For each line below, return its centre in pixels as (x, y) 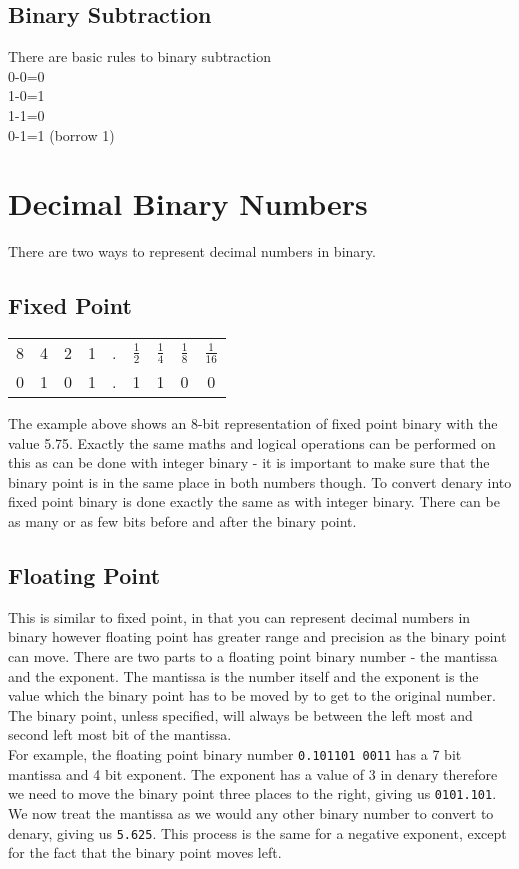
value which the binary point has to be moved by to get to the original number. (252, 695)
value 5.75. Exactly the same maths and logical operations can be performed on (252, 442)
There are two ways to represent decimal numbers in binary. (192, 251)
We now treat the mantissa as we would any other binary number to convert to (251, 812)
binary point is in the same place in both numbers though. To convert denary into (260, 481)
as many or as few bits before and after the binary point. (182, 521)
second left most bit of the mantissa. (120, 734)
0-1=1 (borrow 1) (61, 134)
